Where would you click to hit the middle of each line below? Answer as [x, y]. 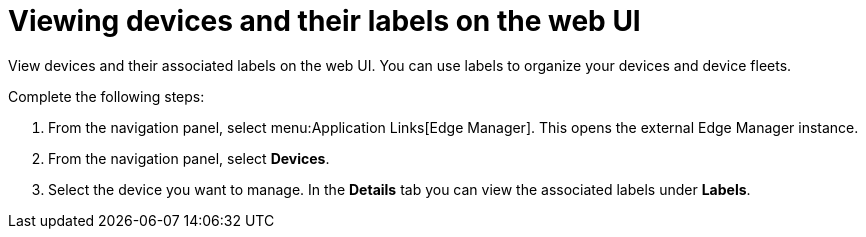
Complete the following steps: [106, 96]
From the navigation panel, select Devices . [189, 158]
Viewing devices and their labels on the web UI [324, 21]
